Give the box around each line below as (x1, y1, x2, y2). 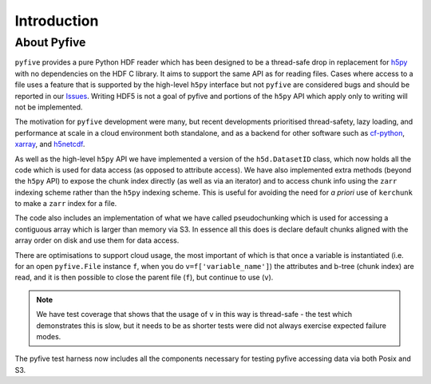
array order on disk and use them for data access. (14, 236, 180, 245)
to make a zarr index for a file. (14, 199, 117, 208)
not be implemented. (14, 102, 83, 112)
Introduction (14, 12, 99, 30)
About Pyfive (14, 35, 86, 49)
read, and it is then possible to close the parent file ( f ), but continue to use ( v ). (14, 272, 274, 283)
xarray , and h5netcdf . (14, 140, 85, 149)
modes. (36, 331, 61, 341)
